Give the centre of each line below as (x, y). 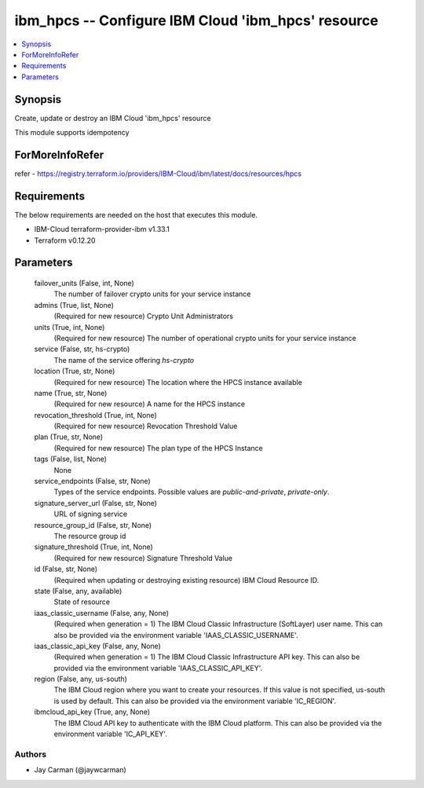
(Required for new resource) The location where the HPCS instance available (178, 382)
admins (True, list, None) (74, 305)
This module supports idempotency (72, 133)
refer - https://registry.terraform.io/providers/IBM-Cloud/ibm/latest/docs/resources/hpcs (158, 174)
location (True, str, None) (75, 371)
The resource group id (90, 536)
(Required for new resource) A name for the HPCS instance (150, 404)
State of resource (82, 602)
